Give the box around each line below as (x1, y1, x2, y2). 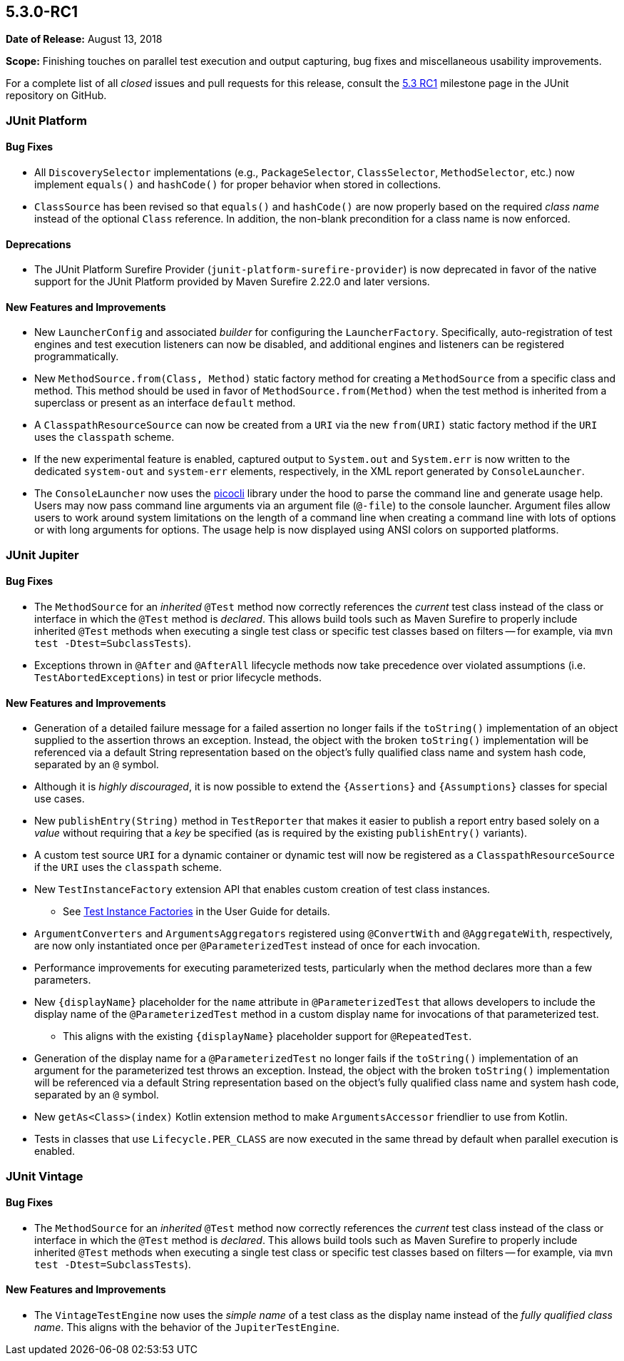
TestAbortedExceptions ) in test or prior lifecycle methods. (34, 671, 322, 684)
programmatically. (34, 350, 119, 363)
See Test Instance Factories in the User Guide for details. (63, 905, 330, 918)
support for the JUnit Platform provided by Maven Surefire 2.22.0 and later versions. (34, 275, 430, 288)
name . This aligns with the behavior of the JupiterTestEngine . (34, 1321, 339, 1334)
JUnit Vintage (6, 1168, 83, 1183)
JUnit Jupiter (6, 547, 79, 562)
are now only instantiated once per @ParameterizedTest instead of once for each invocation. (34, 939, 481, 952)
